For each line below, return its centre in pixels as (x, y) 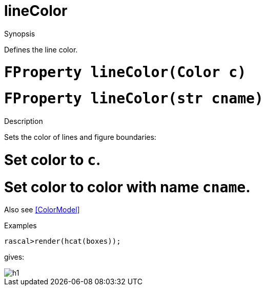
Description (24, 121)
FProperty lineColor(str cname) (134, 99)
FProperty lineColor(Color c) (125, 72)
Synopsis (20, 33)
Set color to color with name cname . (127, 187)
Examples (21, 226)
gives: (14, 257)
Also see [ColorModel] (42, 210)
